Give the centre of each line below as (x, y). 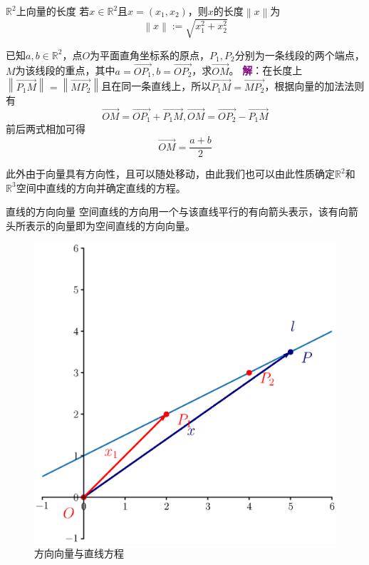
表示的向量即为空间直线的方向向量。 (110, 225)
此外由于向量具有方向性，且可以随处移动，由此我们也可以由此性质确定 (170, 174)
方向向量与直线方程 (79, 553)
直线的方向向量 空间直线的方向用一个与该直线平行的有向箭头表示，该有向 (177, 212)
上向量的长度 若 (53, 11)
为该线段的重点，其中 (65, 70)
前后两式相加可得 (46, 129)
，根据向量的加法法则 (315, 86)
